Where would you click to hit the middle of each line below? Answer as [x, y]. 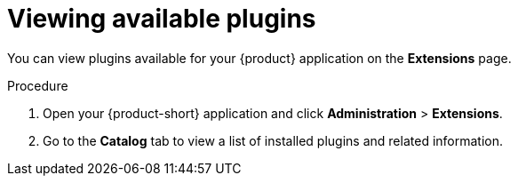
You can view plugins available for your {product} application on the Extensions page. [259, 58]
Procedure [38, 85]
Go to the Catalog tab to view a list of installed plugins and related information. [273, 140]
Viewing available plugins [162, 19]
